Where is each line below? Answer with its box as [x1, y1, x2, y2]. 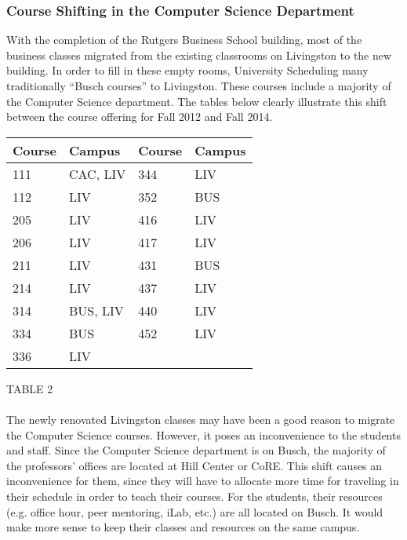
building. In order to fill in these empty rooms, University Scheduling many [6, 62, 369, 78]
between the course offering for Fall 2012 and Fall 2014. [6, 108, 273, 125]
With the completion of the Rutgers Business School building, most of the [6, 31, 362, 48]
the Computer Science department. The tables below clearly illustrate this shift [6, 93, 387, 109]
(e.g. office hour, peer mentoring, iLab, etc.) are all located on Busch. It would [6, 503, 383, 520]
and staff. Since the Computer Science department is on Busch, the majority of [6, 442, 386, 458]
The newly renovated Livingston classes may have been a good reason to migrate [6, 410, 395, 427]
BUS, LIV [69, 301, 124, 319]
